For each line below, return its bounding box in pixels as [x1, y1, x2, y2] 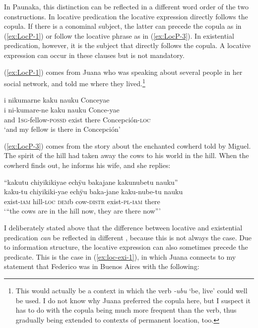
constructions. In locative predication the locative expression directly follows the [4, 11, 248, 21]
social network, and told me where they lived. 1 [4, 77, 145, 88]
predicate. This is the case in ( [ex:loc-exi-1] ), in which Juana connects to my [4, 251, 236, 262]
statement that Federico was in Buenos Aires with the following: [4, 261, 199, 272]
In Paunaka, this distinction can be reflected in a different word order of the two [4, 1, 249, 11]
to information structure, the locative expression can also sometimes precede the [4, 242, 248, 252]
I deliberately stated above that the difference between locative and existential [4, 222, 243, 232]
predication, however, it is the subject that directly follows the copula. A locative [4, 40, 251, 51]
